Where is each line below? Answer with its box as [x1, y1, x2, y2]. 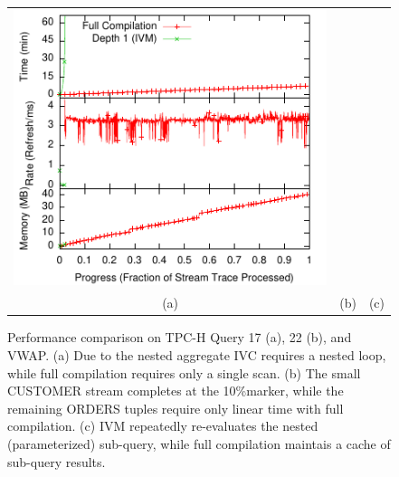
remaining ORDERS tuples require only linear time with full [7, 398, 344, 417]
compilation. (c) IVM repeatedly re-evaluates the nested [7, 416, 318, 435]
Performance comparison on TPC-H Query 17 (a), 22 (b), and [7, 328, 352, 347]
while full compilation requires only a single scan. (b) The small [7, 363, 361, 382]
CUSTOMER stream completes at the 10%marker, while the [7, 381, 344, 400]
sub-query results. [7, 452, 106, 471]
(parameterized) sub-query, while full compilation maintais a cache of [7, 434, 391, 453]
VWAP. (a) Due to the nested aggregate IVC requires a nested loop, [7, 345, 386, 364]
